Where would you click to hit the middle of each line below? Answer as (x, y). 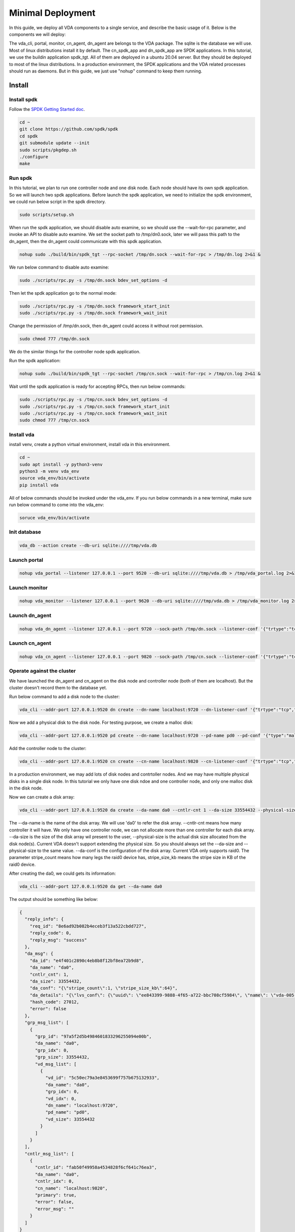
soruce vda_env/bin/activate (55, 518)
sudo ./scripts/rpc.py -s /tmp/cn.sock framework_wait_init (93, 413)
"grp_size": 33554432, (62, 1057)
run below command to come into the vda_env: (57, 505)
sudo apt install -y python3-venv (61, 464)
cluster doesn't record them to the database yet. (58, 687)
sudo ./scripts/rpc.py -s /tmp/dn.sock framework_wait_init (93, 313)
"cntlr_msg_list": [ (49, 1154)
